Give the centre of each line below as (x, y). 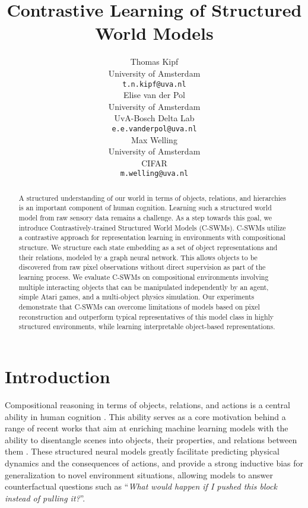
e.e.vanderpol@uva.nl (154, 129)
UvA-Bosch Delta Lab (154, 118)
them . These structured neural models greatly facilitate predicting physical (142, 451)
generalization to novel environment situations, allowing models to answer (139, 474)
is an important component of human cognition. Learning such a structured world (145, 208)
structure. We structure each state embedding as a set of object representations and (148, 247)
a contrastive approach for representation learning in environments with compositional (152, 237)
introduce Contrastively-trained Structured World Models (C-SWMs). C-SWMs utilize (152, 227)
